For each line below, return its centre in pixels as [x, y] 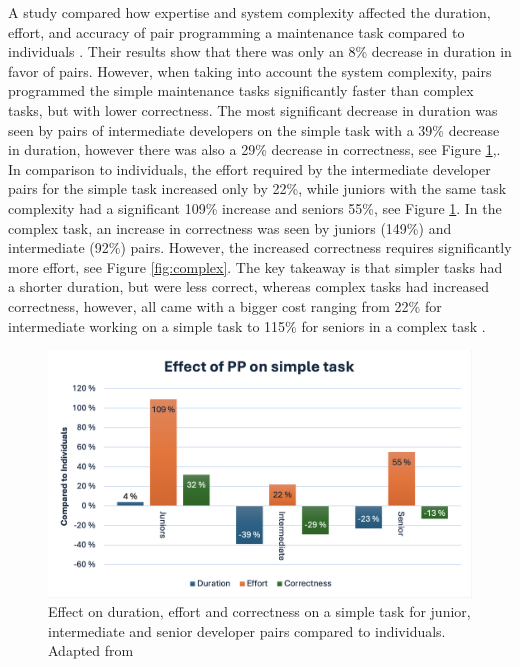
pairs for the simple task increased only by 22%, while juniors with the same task [257, 188]
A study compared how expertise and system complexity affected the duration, [249, 12]
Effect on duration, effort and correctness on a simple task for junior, [259, 611]
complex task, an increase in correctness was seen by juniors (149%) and [230, 227]
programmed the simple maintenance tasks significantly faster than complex [241, 90]
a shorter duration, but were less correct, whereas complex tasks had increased [249, 286]
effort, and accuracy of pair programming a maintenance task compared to [236, 31]
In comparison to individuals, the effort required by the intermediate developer [249, 168]
